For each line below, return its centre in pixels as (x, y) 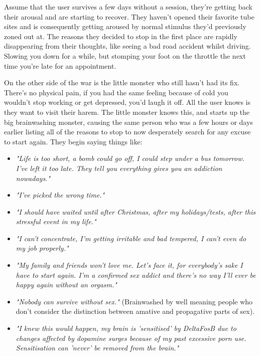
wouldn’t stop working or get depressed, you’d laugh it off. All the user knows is (127, 102)
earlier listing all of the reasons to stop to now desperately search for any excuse (127, 132)
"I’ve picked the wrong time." (60, 195)
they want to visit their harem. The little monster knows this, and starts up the (127, 112)
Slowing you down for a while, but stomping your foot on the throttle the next (125, 55)
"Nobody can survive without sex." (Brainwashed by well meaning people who (134, 301)
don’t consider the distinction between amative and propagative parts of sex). (135, 311)
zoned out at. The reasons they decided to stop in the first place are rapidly (121, 36)
